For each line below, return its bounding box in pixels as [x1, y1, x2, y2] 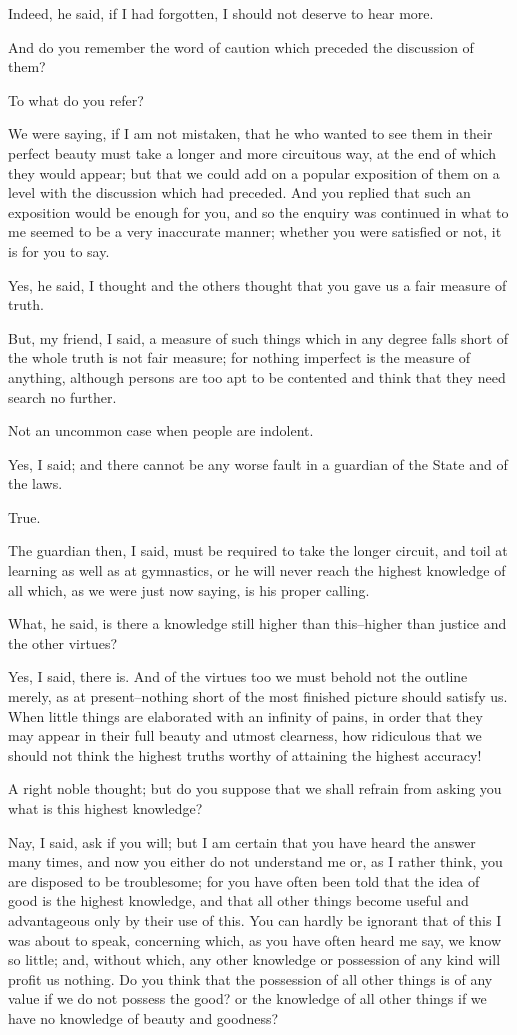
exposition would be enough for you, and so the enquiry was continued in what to [8, 201, 509, 222]
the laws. [8, 473, 63, 494]
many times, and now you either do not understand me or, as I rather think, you [8, 851, 503, 872]
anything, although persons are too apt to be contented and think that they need [8, 366, 506, 387]
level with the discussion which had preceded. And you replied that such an [8, 182, 471, 203]
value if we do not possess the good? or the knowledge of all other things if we [8, 988, 487, 1009]
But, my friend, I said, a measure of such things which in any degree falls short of [8, 327, 509, 348]
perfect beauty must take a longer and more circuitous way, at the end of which [8, 142, 496, 163]
